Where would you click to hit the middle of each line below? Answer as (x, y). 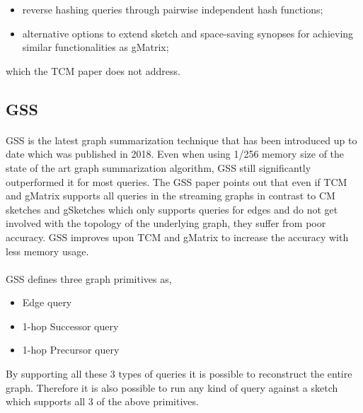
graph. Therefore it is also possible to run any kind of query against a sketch (172, 387)
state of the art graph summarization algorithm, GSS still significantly (159, 167)
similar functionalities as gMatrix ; (96, 47)
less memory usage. (47, 251)
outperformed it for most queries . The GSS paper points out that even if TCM (177, 181)
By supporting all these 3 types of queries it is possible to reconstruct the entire (179, 374)
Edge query (47, 302)
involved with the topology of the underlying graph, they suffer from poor (166, 223)
